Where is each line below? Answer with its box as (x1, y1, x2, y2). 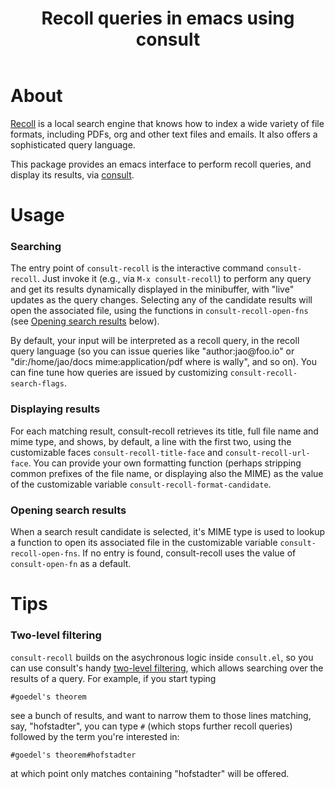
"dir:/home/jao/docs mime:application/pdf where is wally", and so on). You (10, 356, 317, 368)
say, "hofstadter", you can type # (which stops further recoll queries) (10, 720, 293, 732)
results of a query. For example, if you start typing (10, 672, 217, 684)
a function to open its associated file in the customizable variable (10, 537, 278, 549)
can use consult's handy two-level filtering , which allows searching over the (10, 662, 324, 674)
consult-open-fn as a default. (10, 558, 132, 570)
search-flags (10, 379, 65, 389)
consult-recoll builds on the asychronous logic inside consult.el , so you (10, 651, 314, 663)
